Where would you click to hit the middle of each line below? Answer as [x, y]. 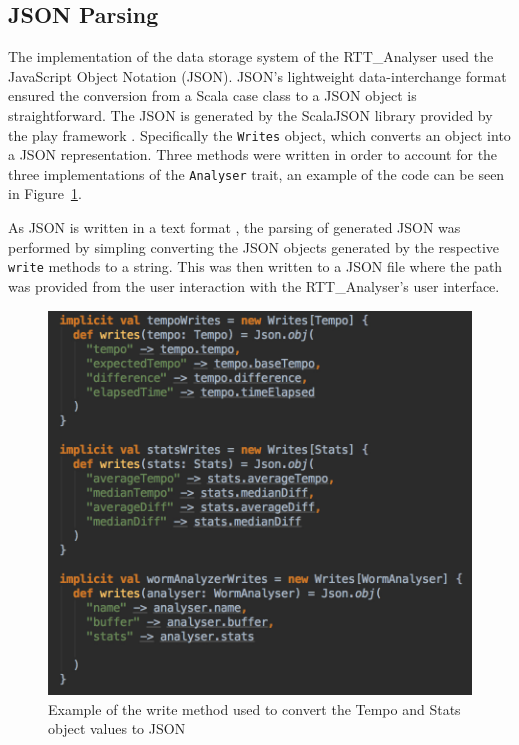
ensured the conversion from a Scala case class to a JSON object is [212, 95]
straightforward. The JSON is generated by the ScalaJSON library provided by [250, 114]
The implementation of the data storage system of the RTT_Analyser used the [251, 56]
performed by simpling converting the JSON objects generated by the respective [254, 246]
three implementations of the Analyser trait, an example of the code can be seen [256, 173]
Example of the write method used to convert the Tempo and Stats [254, 708]
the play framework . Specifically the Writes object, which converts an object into [259, 134]
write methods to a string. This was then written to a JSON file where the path [255, 266]
